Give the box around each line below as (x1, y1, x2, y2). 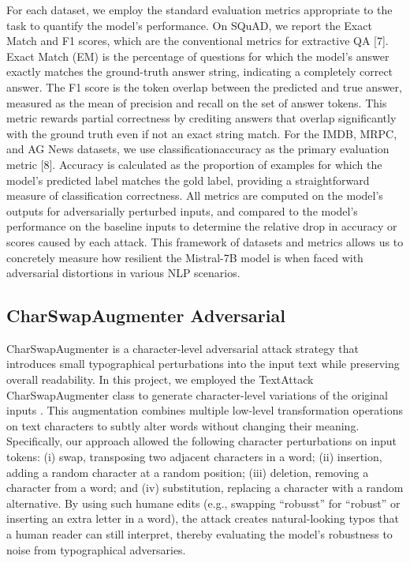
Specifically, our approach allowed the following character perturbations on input (6, 433, 397, 449)
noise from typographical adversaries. (6, 541, 186, 557)
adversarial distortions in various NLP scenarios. (6, 265, 240, 281)
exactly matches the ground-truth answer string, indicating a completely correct (6, 63, 393, 80)
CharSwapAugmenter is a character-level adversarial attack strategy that (6, 340, 359, 356)
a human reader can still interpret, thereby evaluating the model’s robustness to (6, 526, 393, 542)
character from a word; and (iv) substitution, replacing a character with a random (6, 479, 404, 496)
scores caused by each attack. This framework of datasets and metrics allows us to (6, 233, 404, 250)
